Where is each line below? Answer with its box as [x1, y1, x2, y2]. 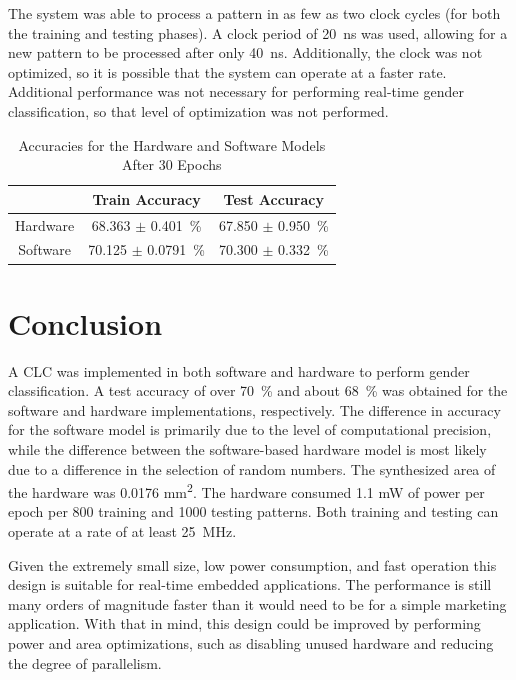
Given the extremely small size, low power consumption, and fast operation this [8, 554, 497, 575]
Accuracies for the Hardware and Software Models [18, 134, 326, 155]
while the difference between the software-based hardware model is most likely [8, 439, 487, 460]
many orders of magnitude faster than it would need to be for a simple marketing [8, 593, 507, 614]
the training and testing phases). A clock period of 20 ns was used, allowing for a [8, 22, 508, 43]
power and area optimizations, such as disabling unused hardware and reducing [8, 633, 494, 654]
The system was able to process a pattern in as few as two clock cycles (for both [8, 3, 501, 23]
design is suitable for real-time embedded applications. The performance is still [8, 574, 492, 595]
